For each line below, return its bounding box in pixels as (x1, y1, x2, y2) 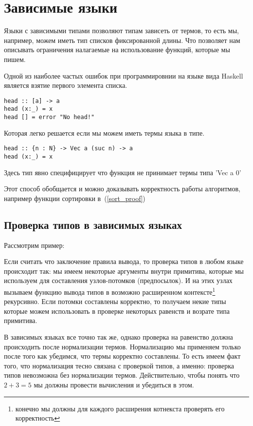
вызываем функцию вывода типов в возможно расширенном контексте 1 (4, 285, 216, 297)
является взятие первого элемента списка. (4, 80, 127, 90)
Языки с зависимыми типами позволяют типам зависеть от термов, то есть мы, (4, 25, 239, 36)
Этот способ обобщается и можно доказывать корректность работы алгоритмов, (4, 183, 240, 194)
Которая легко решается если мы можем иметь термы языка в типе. (4, 127, 205, 138)
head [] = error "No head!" (4, 114, 95, 121)
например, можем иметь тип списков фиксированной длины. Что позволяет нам (4, 35, 240, 45)
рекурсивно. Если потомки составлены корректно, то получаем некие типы (4, 296, 226, 306)
